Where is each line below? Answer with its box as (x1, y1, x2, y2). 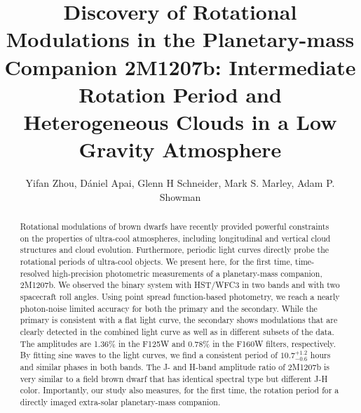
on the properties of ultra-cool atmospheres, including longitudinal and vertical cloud (20, 232, 331, 244)
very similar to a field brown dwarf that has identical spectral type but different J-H (20, 372, 328, 384)
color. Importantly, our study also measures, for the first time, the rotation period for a (20, 384, 339, 396)
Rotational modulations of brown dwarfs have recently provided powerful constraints (20, 221, 329, 232)
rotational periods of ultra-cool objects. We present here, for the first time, (20, 256, 293, 268)
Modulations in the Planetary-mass (6, 25, 355, 53)
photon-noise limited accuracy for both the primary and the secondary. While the (20, 302, 318, 314)
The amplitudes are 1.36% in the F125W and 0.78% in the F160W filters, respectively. (20, 337, 336, 349)
